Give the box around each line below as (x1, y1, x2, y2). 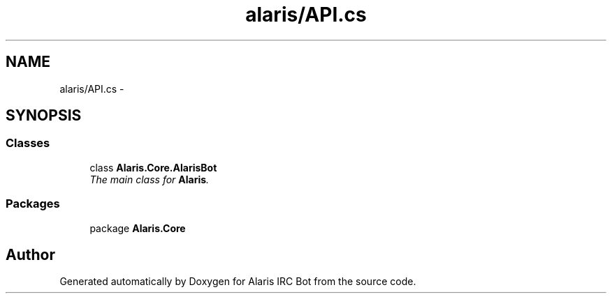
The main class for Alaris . (89, 173, 210, 185)
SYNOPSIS (6, 107, 82, 125)
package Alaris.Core (89, 222, 186, 234)
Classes (6, 136, 50, 151)
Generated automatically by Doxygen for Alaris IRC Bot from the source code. (59, 275, 416, 288)
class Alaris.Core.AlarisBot (89, 161, 217, 174)
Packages (6, 197, 60, 211)
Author (6, 245, 55, 263)
